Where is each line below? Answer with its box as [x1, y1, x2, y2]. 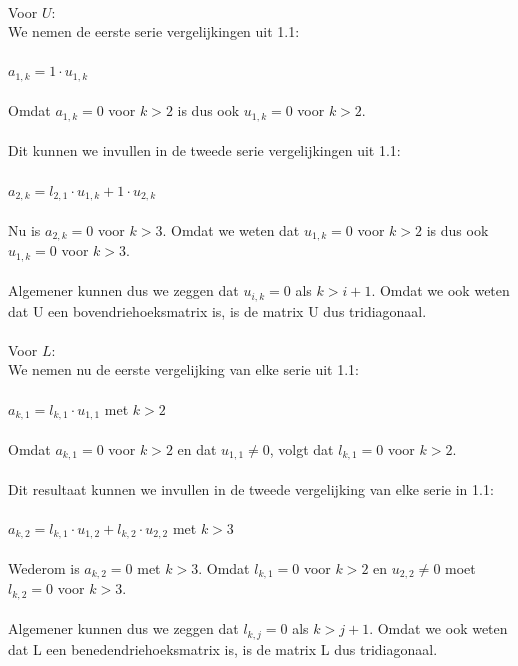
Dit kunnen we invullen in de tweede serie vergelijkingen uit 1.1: [8, 140, 401, 161]
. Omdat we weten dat [162, 219, 300, 240]
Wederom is [8, 557, 80, 578]
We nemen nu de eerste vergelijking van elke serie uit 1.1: [8, 359, 360, 380]
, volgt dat [269, 438, 334, 459]
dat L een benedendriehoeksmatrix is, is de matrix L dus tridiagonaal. [8, 638, 438, 659]
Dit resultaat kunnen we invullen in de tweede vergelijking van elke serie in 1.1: [8, 478, 494, 499]
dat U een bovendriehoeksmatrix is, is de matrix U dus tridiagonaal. [8, 300, 427, 321]
